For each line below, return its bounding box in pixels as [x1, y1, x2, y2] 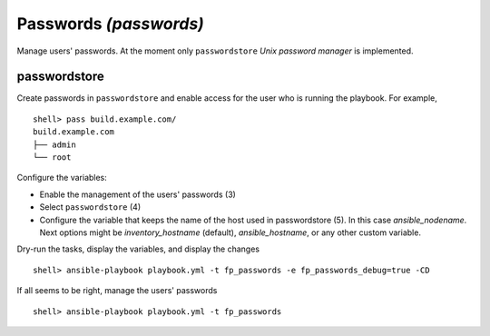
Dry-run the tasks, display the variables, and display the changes [16, 243, 260, 254]
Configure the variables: [16, 173, 108, 183]
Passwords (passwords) [16, 14, 204, 34]
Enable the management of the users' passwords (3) [39, 189, 236, 200]
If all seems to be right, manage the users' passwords [16, 285, 218, 296]
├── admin [33, 139, 76, 150]
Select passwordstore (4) [39, 202, 141, 212]
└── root [33, 153, 72, 163]
